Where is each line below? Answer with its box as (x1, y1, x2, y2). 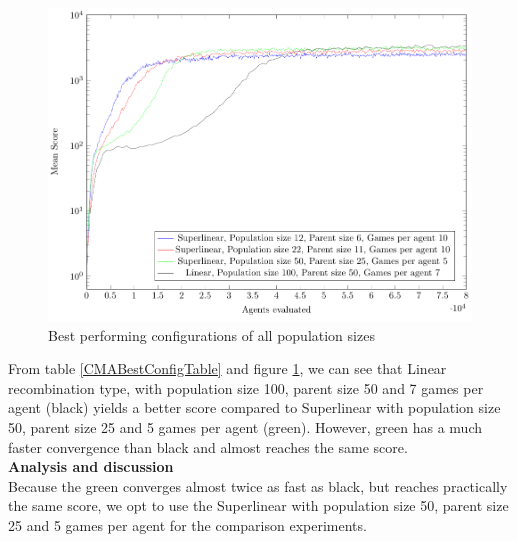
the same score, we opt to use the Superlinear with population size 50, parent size (8, 495, 509, 516)
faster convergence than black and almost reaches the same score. (8, 436, 408, 457)
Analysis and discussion (8, 456, 174, 477)
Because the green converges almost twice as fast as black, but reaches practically (8, 475, 508, 496)
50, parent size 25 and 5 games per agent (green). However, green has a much (8, 416, 483, 437)
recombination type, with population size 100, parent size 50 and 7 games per (8, 377, 484, 398)
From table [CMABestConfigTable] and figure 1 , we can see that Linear (8, 358, 447, 379)
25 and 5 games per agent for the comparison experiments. (8, 514, 367, 535)
